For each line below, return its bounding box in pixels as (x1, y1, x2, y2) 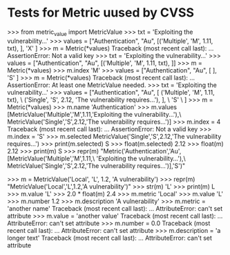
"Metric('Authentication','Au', (99, 147, 182, 155)
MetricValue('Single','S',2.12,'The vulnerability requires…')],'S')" (7, 161, 186, 170)
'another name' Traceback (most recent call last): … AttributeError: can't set (7, 204, 223, 212)
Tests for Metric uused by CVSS (7, 5, 195, 21)
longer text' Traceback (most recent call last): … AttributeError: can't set (7, 234, 213, 242)
